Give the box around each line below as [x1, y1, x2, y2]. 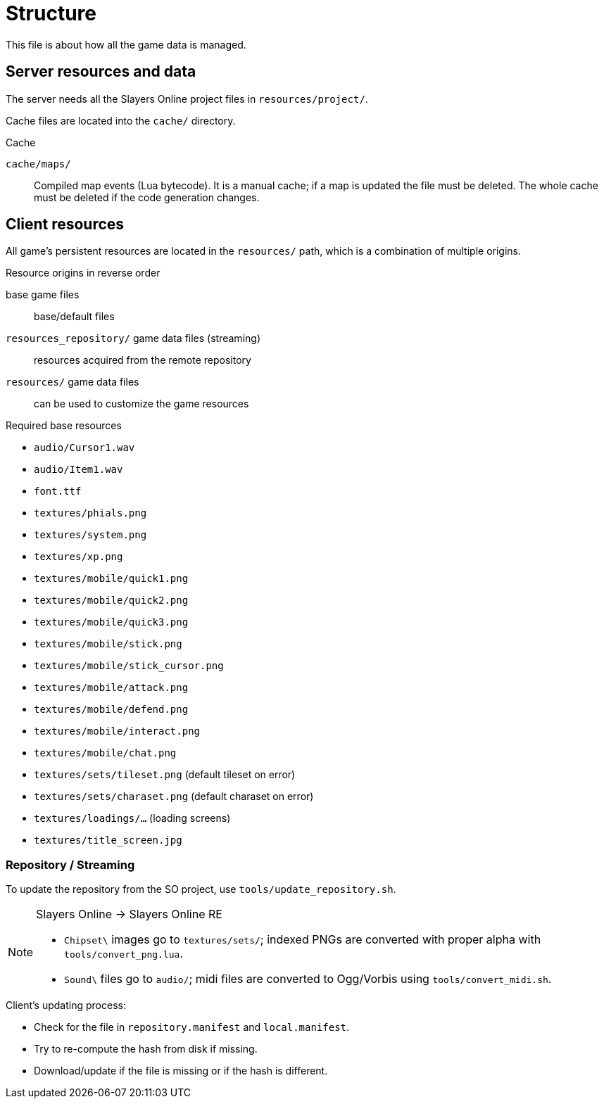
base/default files [34, 310, 115, 323]
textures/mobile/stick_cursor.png [34, 660, 224, 672]
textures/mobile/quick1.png [34, 573, 189, 585]
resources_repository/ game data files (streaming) [6, 332, 260, 345]
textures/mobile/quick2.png [34, 595, 189, 607]
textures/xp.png [34, 551, 123, 563]
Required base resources [6, 419, 122, 432]
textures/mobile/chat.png [34, 747, 177, 759]
